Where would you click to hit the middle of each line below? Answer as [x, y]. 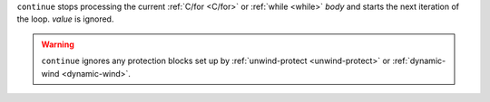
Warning [58, 44]
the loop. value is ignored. [65, 19]
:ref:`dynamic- [419, 61]
